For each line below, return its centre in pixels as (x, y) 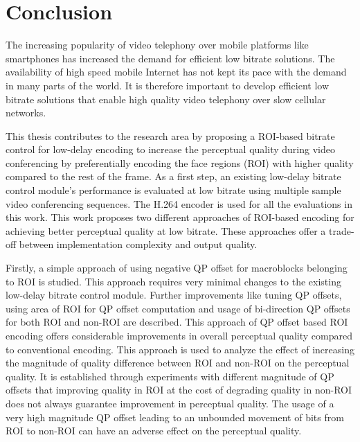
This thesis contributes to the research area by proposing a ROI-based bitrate (170, 135)
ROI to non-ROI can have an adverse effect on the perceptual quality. (154, 431)
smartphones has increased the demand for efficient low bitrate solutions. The (170, 58)
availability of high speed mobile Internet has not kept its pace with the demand (176, 72)
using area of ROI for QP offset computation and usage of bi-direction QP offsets (178, 308)
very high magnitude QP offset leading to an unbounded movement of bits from (175, 417)
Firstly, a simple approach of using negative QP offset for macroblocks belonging (177, 268)
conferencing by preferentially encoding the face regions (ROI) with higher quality (180, 162)
